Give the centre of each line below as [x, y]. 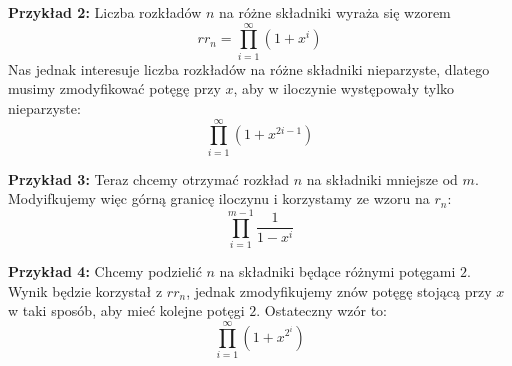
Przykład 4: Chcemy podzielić [105, 270]
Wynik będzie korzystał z [85, 290]
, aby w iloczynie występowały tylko [344, 88]
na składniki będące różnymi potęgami [337, 270]
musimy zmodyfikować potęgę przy [114, 88]
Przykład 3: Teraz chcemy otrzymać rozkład [149, 178]
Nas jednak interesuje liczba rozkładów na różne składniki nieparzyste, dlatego [249, 68]
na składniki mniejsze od [382, 178]
